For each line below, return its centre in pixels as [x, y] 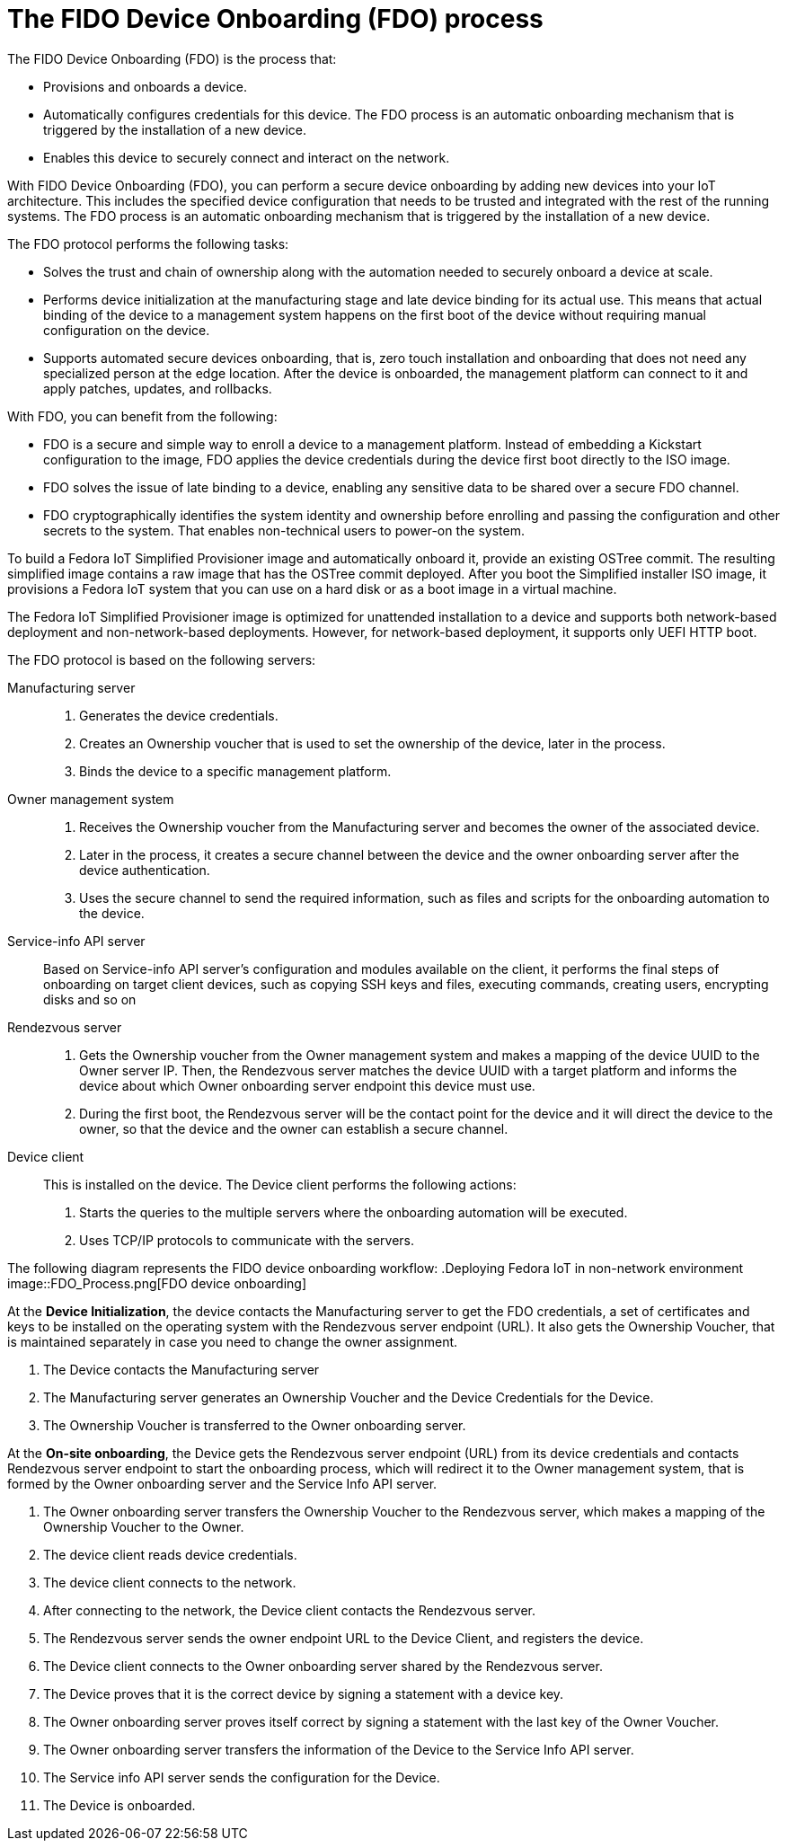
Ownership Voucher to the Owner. [144, 1526]
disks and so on [90, 999]
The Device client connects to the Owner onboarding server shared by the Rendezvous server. [323, 1666]
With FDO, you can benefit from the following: [142, 416]
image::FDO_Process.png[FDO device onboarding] [157, 1283]
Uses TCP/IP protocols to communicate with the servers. [247, 1240]
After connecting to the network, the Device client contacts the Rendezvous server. [289, 1610]
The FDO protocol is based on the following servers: [162, 659]
